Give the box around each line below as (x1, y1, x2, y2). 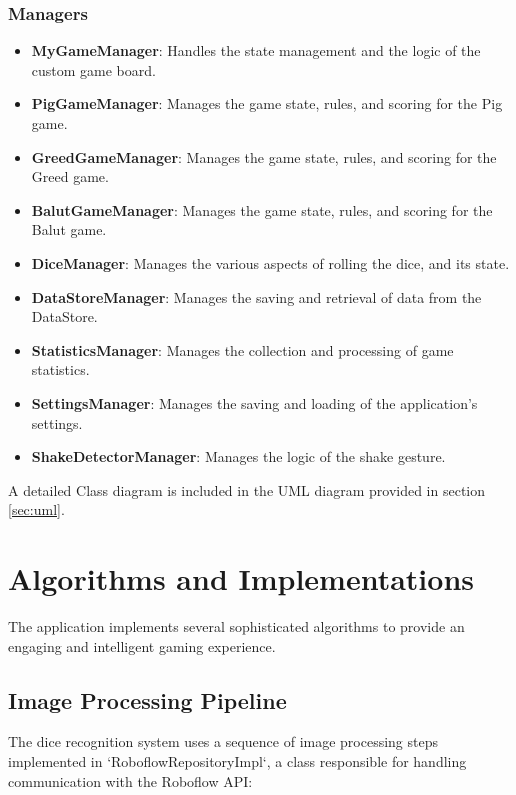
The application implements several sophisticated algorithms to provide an (8, 616, 465, 637)
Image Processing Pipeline (8, 684, 287, 715)
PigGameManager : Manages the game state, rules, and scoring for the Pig (31, 93, 503, 114)
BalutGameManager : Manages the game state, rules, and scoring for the (31, 199, 493, 220)
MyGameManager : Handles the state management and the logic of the (31, 40, 481, 61)
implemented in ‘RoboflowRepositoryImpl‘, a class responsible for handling (8, 751, 467, 772)
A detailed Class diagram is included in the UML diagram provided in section (8, 479, 486, 500)
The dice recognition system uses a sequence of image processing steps (8, 731, 439, 752)
